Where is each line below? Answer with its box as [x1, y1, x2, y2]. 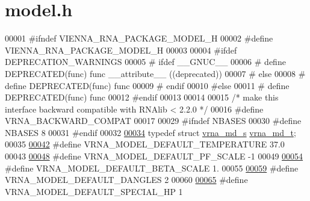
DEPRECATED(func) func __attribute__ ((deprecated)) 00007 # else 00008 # [5, 67, 306, 79]
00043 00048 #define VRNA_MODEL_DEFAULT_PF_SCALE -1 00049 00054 [5, 150, 303, 162]
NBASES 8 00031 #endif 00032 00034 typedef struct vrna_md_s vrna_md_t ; [5, 126, 296, 138]
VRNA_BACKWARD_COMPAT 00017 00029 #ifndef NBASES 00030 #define [5, 114, 302, 127]
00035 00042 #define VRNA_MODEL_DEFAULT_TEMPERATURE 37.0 [5, 138, 285, 150]
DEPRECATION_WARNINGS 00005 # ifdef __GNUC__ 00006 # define [5, 55, 286, 68]
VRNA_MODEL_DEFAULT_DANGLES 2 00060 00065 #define [5, 173, 248, 186]
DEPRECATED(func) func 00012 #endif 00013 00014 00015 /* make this [5, 91, 279, 104]
